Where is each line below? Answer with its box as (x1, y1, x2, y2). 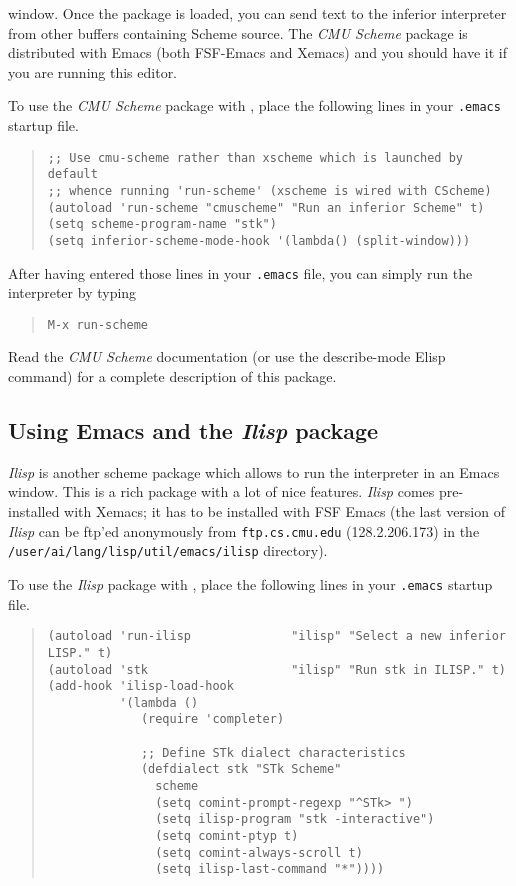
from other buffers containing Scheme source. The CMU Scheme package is (8, 22, 468, 43)
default (47, 167, 98, 182)
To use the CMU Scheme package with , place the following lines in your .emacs (8, 95, 501, 116)
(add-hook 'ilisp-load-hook (47, 679, 234, 694)
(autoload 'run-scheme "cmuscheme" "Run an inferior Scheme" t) (47, 200, 485, 215)
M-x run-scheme (47, 317, 149, 332)
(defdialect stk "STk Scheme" (140, 762, 342, 777)
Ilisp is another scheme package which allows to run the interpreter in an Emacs (8, 461, 500, 482)
